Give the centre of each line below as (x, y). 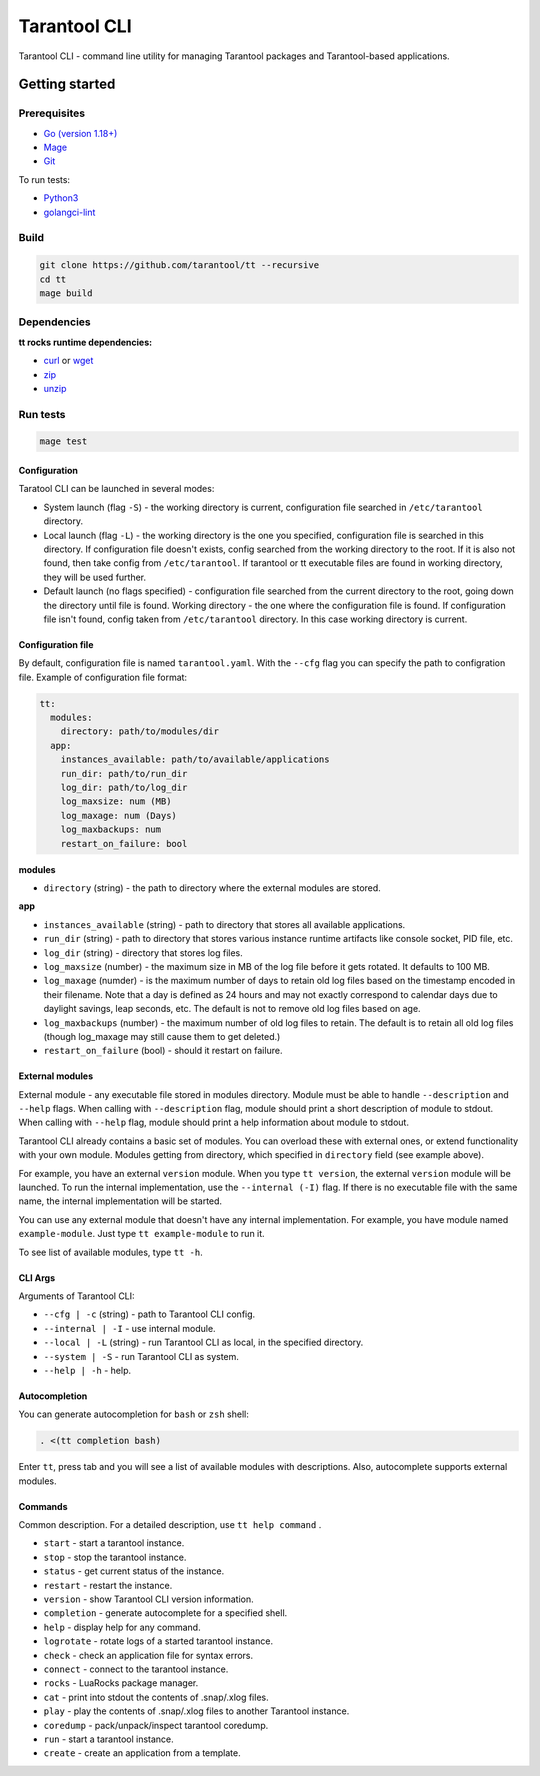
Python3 (61, 198)
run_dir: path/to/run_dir (124, 773)
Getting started (67, 84)
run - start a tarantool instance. (108, 1739)
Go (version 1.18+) (80, 133)
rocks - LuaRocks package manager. (121, 1683)
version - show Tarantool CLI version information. (148, 1599)
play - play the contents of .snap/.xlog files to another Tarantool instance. (196, 1711)
